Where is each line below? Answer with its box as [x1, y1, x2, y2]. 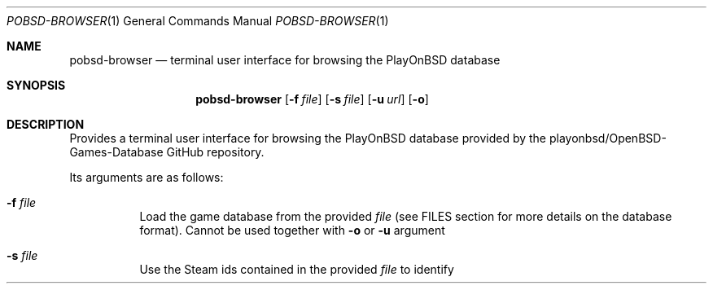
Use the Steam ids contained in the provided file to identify [139, 262, 454, 276]
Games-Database [69, 145, 164, 159]
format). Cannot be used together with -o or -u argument [139, 223, 445, 237]
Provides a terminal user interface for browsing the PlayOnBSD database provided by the [69, 131, 547, 145]
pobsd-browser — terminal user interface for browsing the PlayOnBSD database [69, 53, 501, 67]
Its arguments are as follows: [69, 170, 224, 184]
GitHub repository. [166, 145, 265, 159]
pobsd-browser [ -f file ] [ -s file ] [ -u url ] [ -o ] [195, 92, 429, 106]
